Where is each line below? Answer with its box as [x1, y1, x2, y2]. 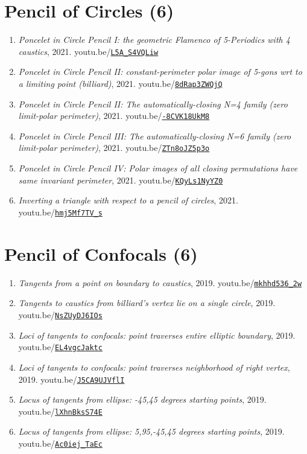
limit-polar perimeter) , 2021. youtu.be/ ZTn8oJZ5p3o [18, 141, 210, 154]
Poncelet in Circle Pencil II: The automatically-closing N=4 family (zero [18, 97, 288, 110]
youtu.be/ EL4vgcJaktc [18, 340, 103, 353]
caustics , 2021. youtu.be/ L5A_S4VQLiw [18, 45, 159, 57]
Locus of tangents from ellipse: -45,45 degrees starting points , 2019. [18, 393, 267, 406]
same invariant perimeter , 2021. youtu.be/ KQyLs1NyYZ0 [18, 173, 223, 186]
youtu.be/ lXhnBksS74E [18, 404, 103, 417]
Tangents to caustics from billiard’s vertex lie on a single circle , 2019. [18, 296, 276, 309]
